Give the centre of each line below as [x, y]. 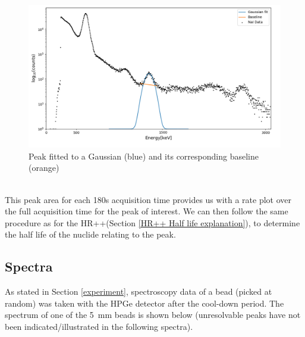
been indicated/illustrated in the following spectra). [99, 326]
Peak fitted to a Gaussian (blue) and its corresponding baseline [144, 156]
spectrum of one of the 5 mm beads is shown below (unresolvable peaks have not [153, 315]
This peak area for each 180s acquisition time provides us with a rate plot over [148, 199]
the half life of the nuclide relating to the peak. [90, 234]
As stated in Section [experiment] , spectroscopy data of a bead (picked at [139, 291]
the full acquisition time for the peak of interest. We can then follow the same [147, 211]
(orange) [44, 168]
